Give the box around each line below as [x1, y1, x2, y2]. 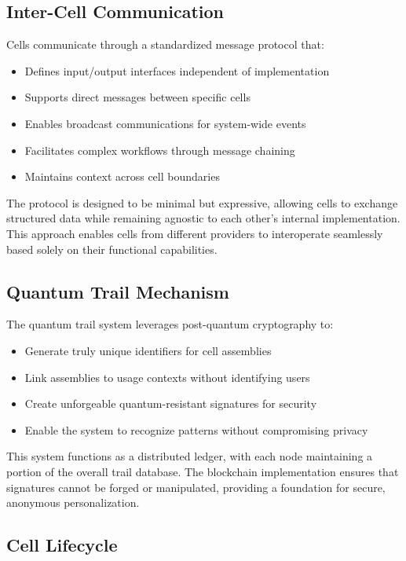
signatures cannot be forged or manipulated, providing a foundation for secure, [6, 478, 386, 495]
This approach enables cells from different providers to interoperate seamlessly [6, 225, 383, 241]
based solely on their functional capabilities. [6, 240, 218, 257]
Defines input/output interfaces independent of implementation [24, 62, 330, 79]
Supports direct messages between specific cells [24, 89, 251, 105]
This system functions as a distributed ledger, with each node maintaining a [6, 448, 373, 464]
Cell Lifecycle [6, 533, 118, 557]
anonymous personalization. [6, 494, 140, 511]
